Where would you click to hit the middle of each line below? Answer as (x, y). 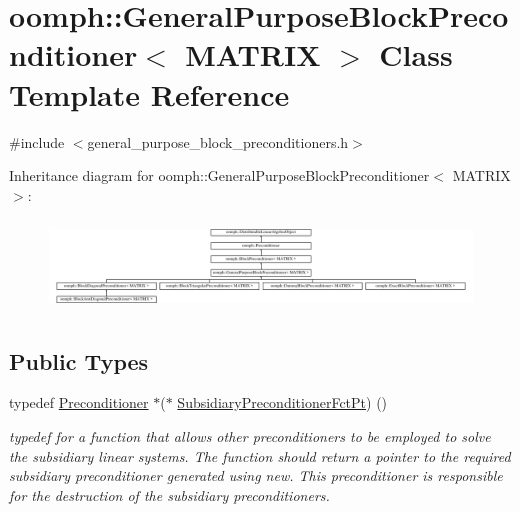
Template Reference (149, 93)
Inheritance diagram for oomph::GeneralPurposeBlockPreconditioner (219, 175)
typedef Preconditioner (79, 402)
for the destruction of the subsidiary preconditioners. (169, 494)
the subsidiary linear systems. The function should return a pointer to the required (260, 455)
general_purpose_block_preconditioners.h (218, 141)
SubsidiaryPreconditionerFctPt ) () (282, 402)
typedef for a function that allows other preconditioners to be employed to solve (250, 436)
